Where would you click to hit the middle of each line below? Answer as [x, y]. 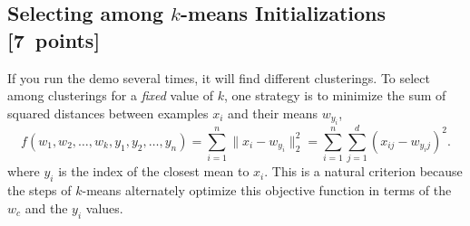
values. [104, 207]
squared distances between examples [108, 113]
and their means [273, 113]
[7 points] [54, 39]
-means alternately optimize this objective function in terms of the [267, 190]
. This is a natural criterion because [363, 171]
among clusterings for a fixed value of [110, 95]
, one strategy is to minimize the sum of [335, 95]
